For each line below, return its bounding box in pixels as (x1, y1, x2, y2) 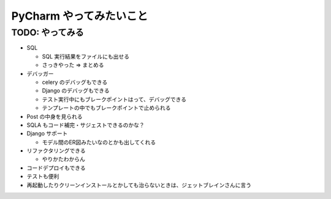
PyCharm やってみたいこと (11, 9, 148, 23)
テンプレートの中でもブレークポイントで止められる (42, 104, 171, 111)
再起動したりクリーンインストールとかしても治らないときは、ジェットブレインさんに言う (26, 181, 251, 189)
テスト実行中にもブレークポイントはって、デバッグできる (42, 96, 187, 103)
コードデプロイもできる (26, 164, 86, 171)
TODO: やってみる (11, 27, 84, 38)
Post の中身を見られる (26, 113, 83, 120)
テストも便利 (26, 173, 59, 180)
